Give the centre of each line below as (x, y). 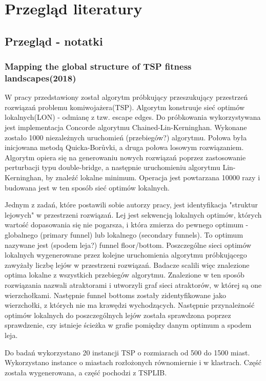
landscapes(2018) (40, 78)
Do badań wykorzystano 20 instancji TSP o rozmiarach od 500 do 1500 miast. (127, 352)
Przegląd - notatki (54, 41)
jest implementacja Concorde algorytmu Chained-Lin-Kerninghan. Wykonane (126, 127)
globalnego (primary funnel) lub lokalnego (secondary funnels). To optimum (124, 235)
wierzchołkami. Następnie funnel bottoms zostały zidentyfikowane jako (115, 295)
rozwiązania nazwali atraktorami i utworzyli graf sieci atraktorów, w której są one (133, 284)
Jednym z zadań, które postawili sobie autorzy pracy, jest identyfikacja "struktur (131, 205)
